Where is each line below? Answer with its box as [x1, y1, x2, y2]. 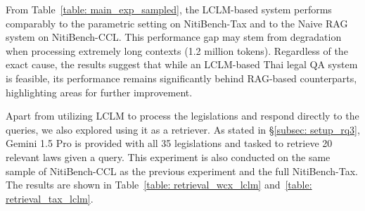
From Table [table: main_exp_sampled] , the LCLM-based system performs [6, 2, 332, 16]
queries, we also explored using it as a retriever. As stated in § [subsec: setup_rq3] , [6, 122, 360, 136]
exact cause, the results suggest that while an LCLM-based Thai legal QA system [6, 57, 358, 72]
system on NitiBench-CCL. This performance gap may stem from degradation [6, 30, 342, 44]
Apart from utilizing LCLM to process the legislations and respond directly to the [6, 108, 359, 123]
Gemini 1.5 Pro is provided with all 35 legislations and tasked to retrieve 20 [6, 136, 333, 151]
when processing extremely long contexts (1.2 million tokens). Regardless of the [6, 43, 348, 58]
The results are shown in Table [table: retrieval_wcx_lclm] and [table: [6, 177, 312, 192]
